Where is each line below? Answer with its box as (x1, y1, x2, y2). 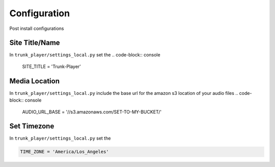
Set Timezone (9, 122, 54, 130)
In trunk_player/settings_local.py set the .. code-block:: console (9, 52, 160, 58)
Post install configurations (9, 25, 64, 31)
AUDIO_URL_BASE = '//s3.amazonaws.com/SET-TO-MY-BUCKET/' (22, 109, 162, 115)
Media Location (9, 77, 60, 85)
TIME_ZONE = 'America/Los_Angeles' (20, 149, 109, 155)
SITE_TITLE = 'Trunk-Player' (22, 63, 81, 70)
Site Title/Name (9, 39, 61, 47)
